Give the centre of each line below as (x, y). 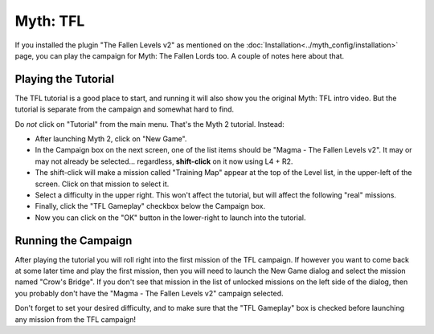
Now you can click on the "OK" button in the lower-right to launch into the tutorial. (170, 218)
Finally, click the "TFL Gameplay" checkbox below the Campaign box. (150, 206)
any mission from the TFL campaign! (76, 319)
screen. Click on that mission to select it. (102, 184)
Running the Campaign (74, 240)
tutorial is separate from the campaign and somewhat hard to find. (125, 109)
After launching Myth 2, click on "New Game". (111, 139)
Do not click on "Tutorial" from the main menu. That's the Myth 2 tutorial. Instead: (149, 124)
